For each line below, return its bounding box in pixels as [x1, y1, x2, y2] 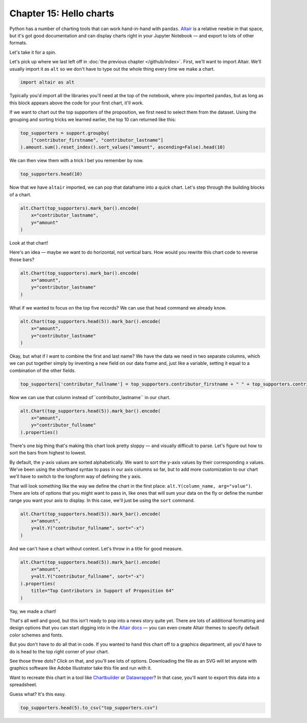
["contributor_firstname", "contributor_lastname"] [31, 137, 164, 143]
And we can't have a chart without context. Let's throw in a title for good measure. [9, 545, 183, 552]
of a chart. [9, 191, 32, 198]
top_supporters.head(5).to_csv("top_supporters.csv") [20, 705, 158, 711]
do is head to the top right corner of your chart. [9, 648, 109, 654]
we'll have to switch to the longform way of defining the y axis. [9, 473, 142, 479]
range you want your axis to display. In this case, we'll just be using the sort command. [9, 497, 195, 503]
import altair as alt [20, 79, 75, 85]
